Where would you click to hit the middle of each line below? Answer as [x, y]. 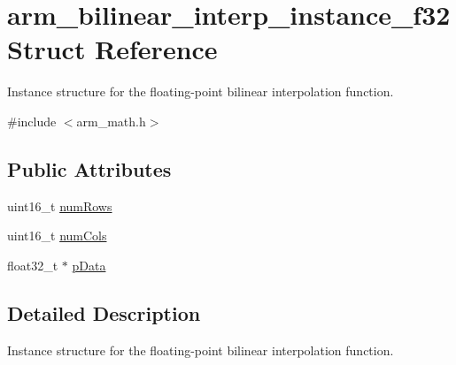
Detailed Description [104, 312]
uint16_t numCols [57, 236]
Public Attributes [89, 168]
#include [32, 121]
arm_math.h [111, 121]
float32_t [33, 265]
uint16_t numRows [60, 205]
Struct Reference [112, 49]
